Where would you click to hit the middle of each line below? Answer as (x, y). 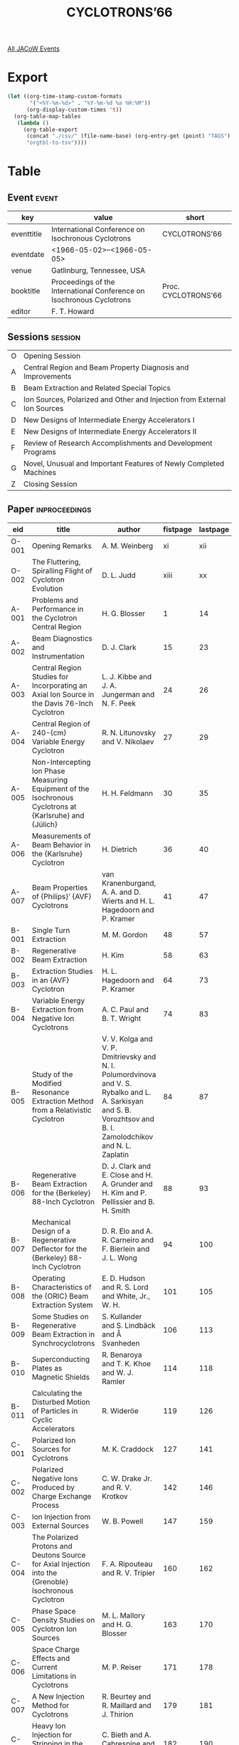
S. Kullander (122, 1316)
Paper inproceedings (49, 509)
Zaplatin (116, 1154)
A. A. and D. (122, 892)
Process (46, 1505)
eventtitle (27, 234)
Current (45, 1667)
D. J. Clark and (127, 1166)
